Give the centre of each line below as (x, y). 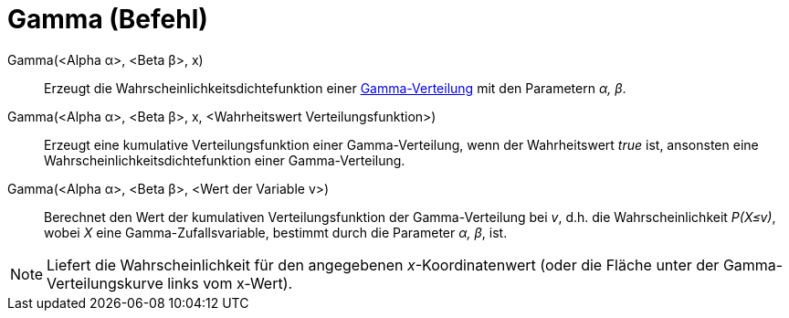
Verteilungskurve (105, 283)
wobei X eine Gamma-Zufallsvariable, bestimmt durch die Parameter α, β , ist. (276, 232)
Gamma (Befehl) (108, 19)
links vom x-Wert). (230, 283)
